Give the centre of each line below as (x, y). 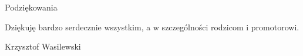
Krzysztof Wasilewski (43, 46)
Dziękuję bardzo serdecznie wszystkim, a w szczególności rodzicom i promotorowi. (152, 27)
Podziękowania (31, 7)
